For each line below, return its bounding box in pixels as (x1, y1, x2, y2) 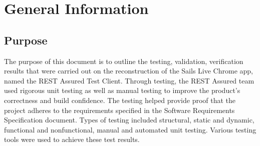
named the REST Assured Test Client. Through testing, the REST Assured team (4, 75, 254, 85)
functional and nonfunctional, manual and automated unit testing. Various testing (4, 124, 256, 134)
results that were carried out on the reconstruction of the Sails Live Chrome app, (4, 65, 253, 76)
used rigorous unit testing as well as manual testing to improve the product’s (4, 85, 240, 95)
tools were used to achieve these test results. (4, 134, 140, 144)
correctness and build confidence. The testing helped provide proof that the (4, 94, 236, 105)
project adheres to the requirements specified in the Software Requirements (4, 104, 235, 115)
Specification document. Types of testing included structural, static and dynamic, (4, 114, 254, 125)
